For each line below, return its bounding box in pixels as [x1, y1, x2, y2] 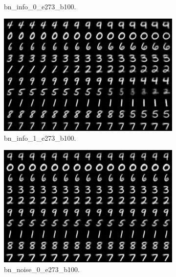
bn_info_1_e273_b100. [4, 133, 76, 143]
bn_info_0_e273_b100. [4, 1, 76, 11]
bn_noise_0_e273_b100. [4, 264, 80, 275]
